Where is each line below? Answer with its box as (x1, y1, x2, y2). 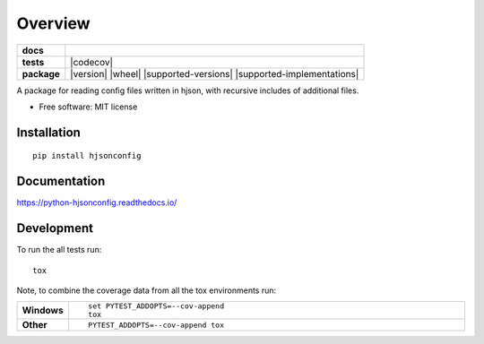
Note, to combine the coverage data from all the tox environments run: (16, 285, 277, 296)
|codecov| (70, 56, 114, 68)
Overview (16, 13, 91, 33)
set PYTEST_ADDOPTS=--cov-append (88, 301, 224, 311)
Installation (16, 125, 81, 140)
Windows (22, 305, 64, 317)
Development (16, 220, 94, 236)
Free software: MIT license (39, 101, 138, 112)
